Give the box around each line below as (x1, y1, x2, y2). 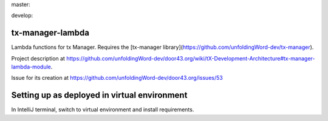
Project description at (11, 54, 65, 62)
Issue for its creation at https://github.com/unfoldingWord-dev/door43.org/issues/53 (11, 74, 223, 82)
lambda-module (11, 64, 52, 71)
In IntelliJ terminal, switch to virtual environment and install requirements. (11, 106, 194, 113)
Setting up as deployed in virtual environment (11, 90, 188, 100)
